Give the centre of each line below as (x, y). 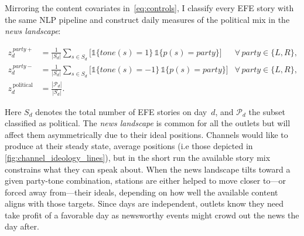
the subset (267, 111)
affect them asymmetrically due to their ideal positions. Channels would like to (146, 134)
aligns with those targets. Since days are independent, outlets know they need (144, 203)
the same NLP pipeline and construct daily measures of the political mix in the (147, 19)
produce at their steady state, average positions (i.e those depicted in (129, 146)
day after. (22, 226)
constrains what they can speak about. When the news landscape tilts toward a (148, 169)
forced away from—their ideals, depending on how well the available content (141, 192)
